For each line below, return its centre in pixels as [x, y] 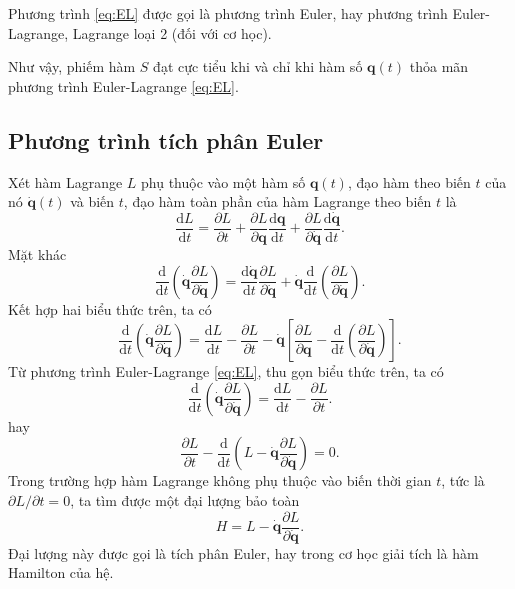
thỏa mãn [439, 66]
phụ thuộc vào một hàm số [223, 181]
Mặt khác [37, 254]
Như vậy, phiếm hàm [72, 66]
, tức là [463, 480]
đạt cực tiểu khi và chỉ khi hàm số [258, 66]
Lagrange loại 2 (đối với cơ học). [172, 32]
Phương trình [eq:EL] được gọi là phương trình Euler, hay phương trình [228, 13]
